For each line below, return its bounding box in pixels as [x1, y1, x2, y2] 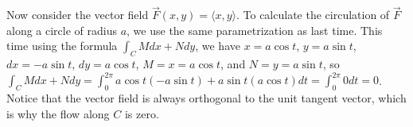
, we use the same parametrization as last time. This [127, 21, 383, 38]
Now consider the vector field [6, 6, 149, 23]
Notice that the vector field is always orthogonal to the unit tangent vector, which [6, 90, 407, 106]
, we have [195, 37, 240, 54]
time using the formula [6, 37, 118, 54]
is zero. [124, 105, 159, 121]
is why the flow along [6, 105, 110, 121]
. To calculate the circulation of [236, 6, 390, 23]
